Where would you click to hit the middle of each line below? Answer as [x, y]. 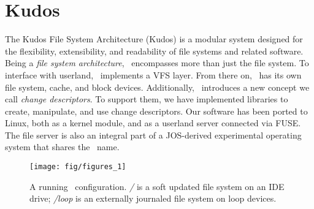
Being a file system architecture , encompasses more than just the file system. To [157, 63]
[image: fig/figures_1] [78, 167]
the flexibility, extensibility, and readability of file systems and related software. [154, 51]
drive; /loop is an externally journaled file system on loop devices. [153, 198]
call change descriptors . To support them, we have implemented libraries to [147, 99]
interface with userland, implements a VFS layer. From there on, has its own [153, 74]
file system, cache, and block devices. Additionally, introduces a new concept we [157, 87]
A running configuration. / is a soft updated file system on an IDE [157, 186]
